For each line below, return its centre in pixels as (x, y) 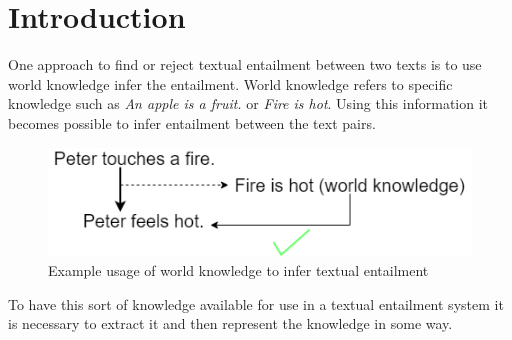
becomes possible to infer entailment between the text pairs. (192, 122)
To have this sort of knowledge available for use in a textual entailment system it (256, 303)
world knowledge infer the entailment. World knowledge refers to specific (230, 83)
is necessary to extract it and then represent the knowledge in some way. (230, 323)
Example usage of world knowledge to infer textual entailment (238, 270)
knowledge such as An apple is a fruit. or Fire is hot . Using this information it (248, 103)
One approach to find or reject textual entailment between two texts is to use (245, 64)
